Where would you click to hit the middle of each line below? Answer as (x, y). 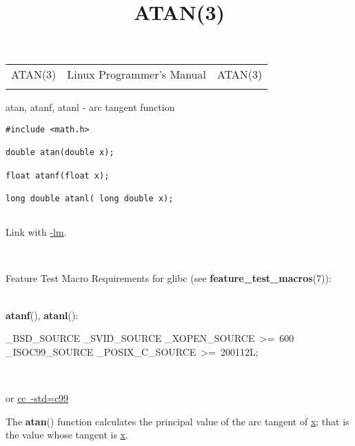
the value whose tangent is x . (67, 435)
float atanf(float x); (58, 175)
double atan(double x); (60, 153)
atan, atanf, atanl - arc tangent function (90, 107)
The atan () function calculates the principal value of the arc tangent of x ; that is (177, 421)
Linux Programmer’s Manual (136, 74)
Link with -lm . (36, 232)
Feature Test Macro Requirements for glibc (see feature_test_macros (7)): (169, 278)
